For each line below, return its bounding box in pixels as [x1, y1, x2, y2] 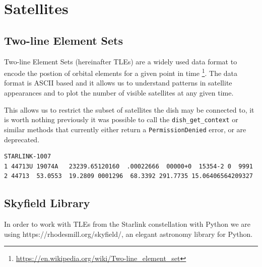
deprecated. [4, 134, 40, 144]
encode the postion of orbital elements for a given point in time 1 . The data [4, 66, 238, 78]
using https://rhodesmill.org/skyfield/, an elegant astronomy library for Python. [4, 228, 253, 239]
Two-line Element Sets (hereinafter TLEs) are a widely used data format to [4, 56, 237, 66]
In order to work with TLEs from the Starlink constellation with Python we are [4, 219, 251, 229]
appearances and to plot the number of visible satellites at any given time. [4, 87, 234, 98]
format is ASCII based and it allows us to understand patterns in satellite [4, 77, 232, 88]
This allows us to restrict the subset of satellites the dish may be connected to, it [4, 104, 254, 115]
